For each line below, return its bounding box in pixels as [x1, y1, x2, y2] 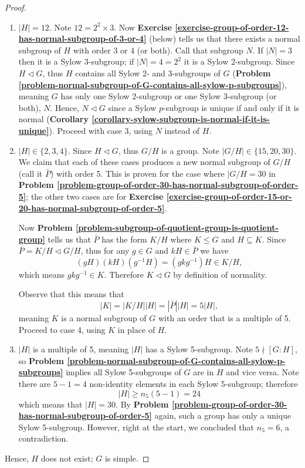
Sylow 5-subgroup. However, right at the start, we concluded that [18, 420, 255, 433]
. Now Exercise [114, 21, 172, 33]
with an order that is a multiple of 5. [158, 312, 291, 324]
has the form [101, 233, 147, 245]
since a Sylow [108, 101, 157, 113]
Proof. [5, 1, 26, 13]
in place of [117, 323, 155, 335]
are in [193, 366, 214, 378]
